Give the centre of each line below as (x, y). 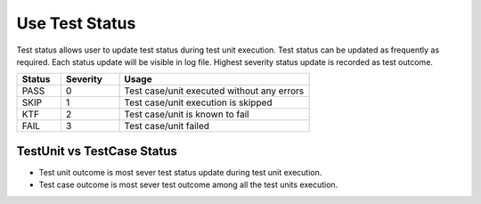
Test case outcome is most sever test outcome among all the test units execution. (188, 185)
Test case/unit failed (167, 126)
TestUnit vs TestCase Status (97, 151)
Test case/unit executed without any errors (214, 91)
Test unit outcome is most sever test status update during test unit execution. (180, 172)
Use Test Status (76, 23)
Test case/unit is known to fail (187, 114)
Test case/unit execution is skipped (198, 102)
